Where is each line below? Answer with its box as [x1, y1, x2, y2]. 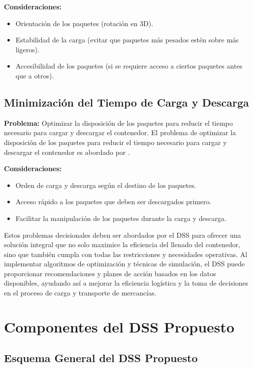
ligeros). [15, 44, 40, 54]
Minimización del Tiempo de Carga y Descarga [4, 94, 249, 110]
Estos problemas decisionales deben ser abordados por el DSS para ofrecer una [4, 229, 241, 240]
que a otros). [15, 70, 54, 80]
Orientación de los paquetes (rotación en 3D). [15, 18, 154, 28]
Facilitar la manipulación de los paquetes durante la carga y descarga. [15, 213, 226, 223]
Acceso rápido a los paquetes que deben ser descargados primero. [15, 196, 212, 207]
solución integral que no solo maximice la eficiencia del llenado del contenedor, [4, 239, 241, 250]
